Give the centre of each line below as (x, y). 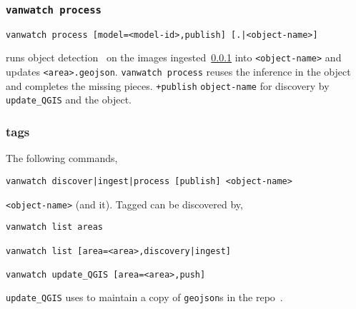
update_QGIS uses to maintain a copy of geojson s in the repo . (144, 297)
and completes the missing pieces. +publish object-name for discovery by (168, 85)
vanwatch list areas (55, 227)
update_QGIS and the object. (69, 100)
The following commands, (62, 158)
